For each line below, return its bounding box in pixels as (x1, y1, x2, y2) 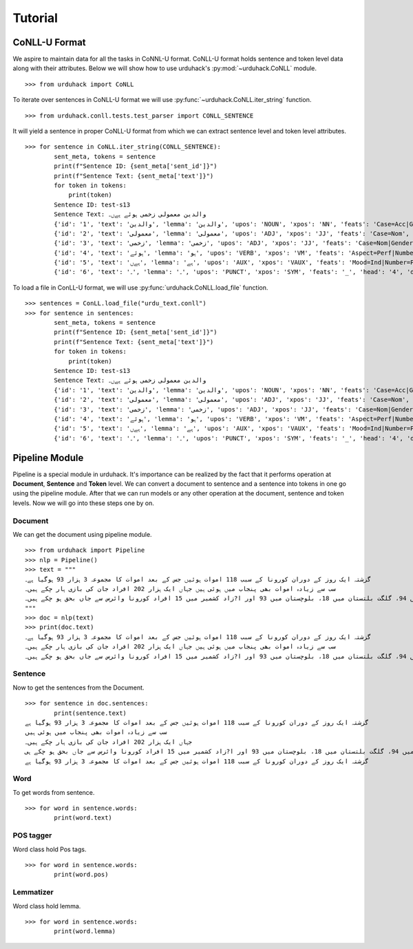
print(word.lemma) (54, 928, 116, 935)
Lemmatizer (12, 888, 54, 897)
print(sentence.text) (54, 709, 127, 717)
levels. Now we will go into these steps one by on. (12, 499, 155, 507)
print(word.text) (54, 814, 113, 822)
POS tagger (12, 831, 52, 840)
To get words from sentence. (12, 788, 95, 796)
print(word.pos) (54, 871, 109, 879)
